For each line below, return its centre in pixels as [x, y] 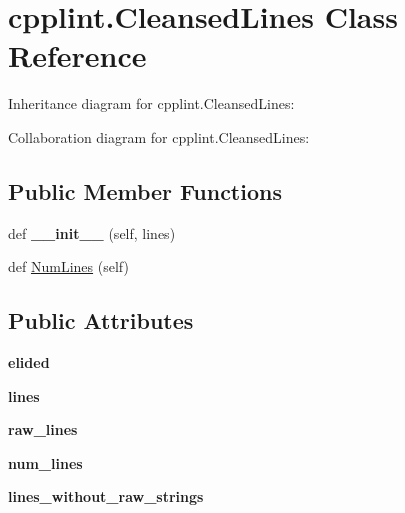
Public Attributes [101, 320]
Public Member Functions [145, 190]
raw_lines [43, 429]
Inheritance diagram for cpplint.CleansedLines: [151, 103]
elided [29, 362]
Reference [77, 55]
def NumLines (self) [68, 266]
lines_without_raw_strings [106, 496]
